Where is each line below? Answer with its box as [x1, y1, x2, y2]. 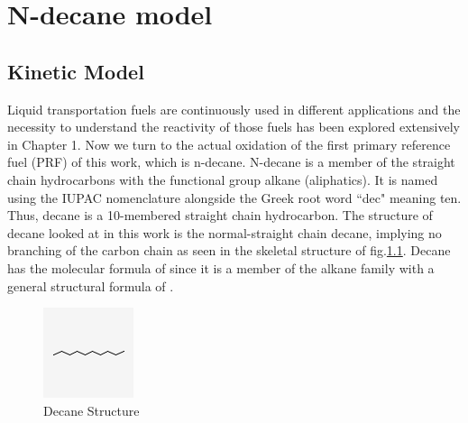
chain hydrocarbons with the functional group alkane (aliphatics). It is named [7, 170, 438, 189]
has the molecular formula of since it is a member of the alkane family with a [7, 258, 435, 277]
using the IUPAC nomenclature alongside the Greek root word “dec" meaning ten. [7, 188, 462, 207]
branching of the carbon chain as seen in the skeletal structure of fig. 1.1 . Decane [7, 241, 451, 260]
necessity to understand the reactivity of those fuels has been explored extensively [7, 117, 460, 136]
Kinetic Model [7, 57, 144, 85]
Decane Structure [43, 400, 140, 419]
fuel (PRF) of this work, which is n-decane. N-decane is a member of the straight [7, 152, 455, 171]
